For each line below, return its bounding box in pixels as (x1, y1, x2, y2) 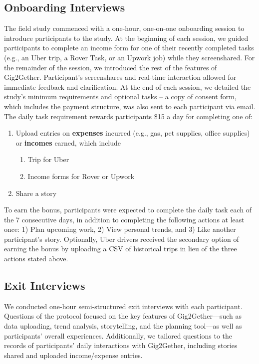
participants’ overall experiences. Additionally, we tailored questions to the (4, 330, 233, 341)
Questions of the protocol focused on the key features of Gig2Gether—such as (4, 311, 242, 321)
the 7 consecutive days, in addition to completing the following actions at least (4, 214, 245, 224)
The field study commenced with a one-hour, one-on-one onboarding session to (4, 23, 245, 33)
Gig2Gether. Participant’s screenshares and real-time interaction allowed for (4, 72, 237, 82)
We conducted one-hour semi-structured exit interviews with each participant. (4, 301, 243, 311)
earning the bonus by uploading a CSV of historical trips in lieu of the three (4, 243, 237, 254)
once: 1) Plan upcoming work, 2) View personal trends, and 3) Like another (4, 224, 236, 234)
